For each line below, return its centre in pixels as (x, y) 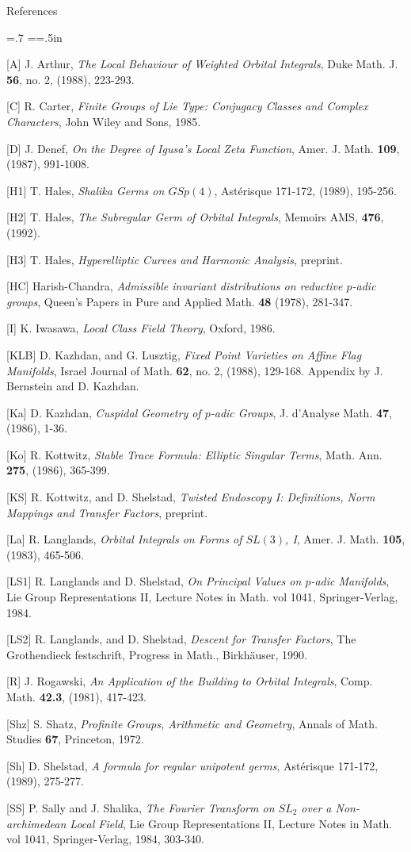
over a (316, 807)
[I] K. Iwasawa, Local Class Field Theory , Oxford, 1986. (141, 328)
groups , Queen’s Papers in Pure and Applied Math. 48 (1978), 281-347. (180, 301)
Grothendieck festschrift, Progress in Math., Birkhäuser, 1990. (157, 654)
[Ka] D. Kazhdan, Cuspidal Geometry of (104, 412)
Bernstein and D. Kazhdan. (73, 386)
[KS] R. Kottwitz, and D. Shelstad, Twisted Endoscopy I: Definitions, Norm (191, 497)
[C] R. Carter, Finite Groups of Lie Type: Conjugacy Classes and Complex (187, 106)
